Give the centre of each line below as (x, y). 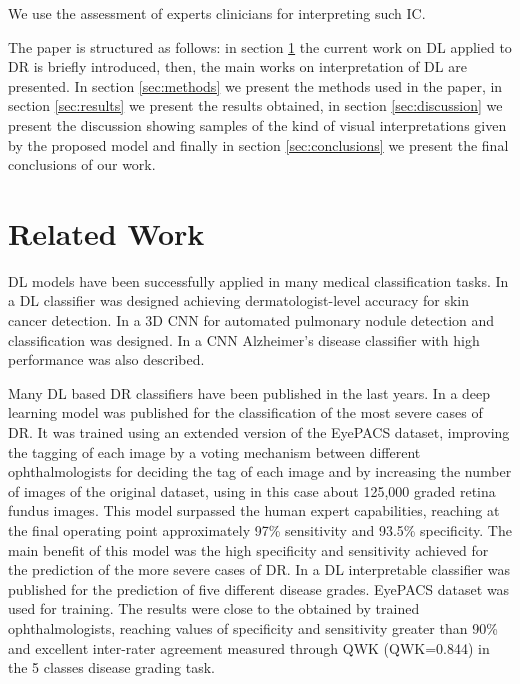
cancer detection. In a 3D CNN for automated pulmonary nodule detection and (251, 320)
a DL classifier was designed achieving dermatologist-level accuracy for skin (239, 300)
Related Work (106, 232)
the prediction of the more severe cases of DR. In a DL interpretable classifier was (259, 569)
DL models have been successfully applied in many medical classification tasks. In (258, 280)
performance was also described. (106, 359)
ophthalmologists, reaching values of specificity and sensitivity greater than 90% (253, 627)
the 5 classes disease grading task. (111, 667)
